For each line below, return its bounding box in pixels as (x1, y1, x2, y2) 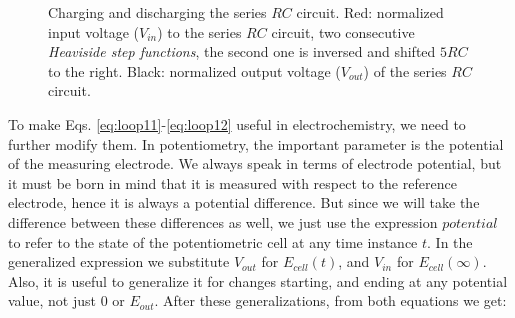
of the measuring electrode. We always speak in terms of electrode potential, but (8, 153, 502, 174)
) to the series (157, 21, 242, 42)
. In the (427, 231, 473, 252)
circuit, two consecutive (271, 21, 415, 42)
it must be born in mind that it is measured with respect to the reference (8, 172, 457, 193)
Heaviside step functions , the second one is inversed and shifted (48, 41, 436, 62)
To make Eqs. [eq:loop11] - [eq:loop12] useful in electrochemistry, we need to (8, 113, 466, 134)
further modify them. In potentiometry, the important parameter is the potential (8, 133, 504, 154)
